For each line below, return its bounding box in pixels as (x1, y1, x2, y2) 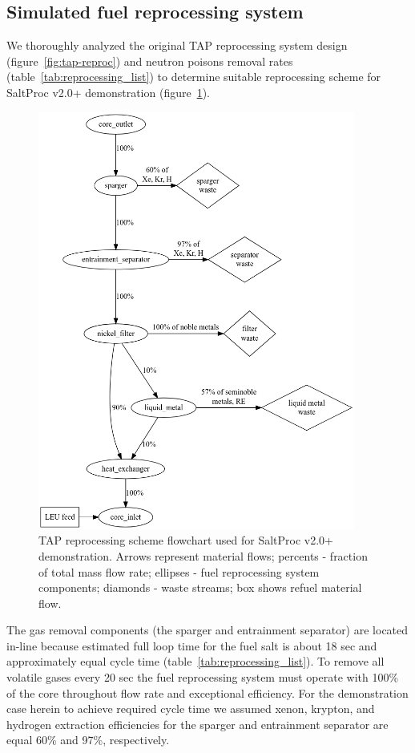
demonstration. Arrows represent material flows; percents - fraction (38, 547, 368, 564)
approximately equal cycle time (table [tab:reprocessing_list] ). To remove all (6, 653, 385, 670)
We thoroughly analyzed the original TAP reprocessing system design (6, 37, 348, 54)
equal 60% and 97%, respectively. (6, 731, 170, 748)
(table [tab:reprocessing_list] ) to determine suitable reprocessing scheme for (6, 68, 381, 85)
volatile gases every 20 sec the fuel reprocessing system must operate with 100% (6, 669, 399, 686)
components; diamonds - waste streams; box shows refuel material (38, 579, 362, 596)
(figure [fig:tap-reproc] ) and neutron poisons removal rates (6, 52, 293, 69)
